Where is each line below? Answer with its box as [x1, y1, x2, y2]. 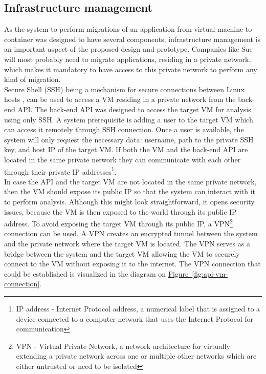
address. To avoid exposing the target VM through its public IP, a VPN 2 [4, 217, 233, 228]
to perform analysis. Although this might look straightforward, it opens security [4, 196, 255, 206]
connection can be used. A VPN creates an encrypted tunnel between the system [4, 228, 258, 239]
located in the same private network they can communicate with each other [4, 154, 241, 164]
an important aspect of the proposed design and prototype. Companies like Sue [4, 44, 253, 54]
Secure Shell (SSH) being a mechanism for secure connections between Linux [4, 84, 245, 94]
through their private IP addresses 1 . [4, 164, 117, 177]
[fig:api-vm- [192, 268, 228, 279]
